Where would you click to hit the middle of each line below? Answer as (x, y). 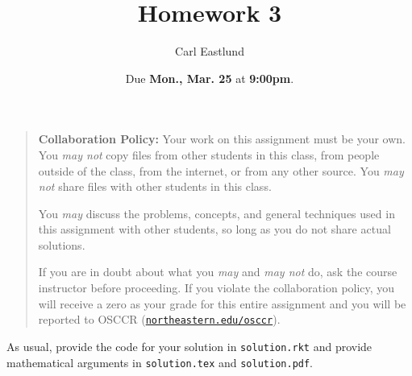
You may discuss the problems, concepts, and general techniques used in (216, 213)
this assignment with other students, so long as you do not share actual (214, 229)
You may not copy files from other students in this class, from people (209, 154)
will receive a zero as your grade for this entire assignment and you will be (222, 303)
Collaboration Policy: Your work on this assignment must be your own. (222, 139)
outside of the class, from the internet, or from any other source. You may (221, 170)
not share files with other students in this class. (155, 186)
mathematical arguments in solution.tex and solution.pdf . (160, 362)
